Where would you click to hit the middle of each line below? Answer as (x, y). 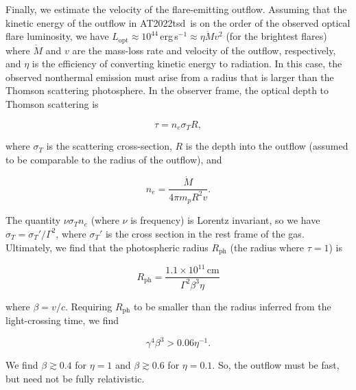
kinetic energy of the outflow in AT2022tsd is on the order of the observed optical (178, 22)
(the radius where (267, 247)
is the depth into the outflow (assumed (267, 146)
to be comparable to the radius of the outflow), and (114, 159)
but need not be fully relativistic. (75, 379)
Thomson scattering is (52, 104)
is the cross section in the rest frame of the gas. (205, 233)
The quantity (33, 220)
